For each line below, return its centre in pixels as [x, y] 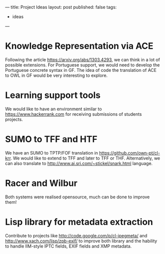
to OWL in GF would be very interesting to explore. [56, 75]
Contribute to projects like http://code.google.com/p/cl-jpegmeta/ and [76, 235]
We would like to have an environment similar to [53, 109]
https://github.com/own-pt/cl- [130, 153]
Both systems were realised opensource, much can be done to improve [78, 197]
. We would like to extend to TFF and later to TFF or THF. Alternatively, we [85, 158]
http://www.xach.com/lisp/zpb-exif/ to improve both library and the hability [81, 241]
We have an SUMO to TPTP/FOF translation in [52, 153]
